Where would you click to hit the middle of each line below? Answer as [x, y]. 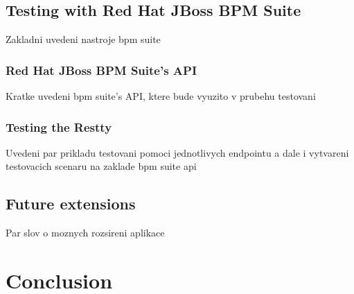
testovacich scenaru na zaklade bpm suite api [101, 166]
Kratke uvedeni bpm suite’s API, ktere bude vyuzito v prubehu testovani [161, 96]
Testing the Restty [59, 127]
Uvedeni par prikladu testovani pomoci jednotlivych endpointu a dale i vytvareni [177, 152]
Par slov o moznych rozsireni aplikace [85, 233]
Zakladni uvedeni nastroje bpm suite [83, 39]
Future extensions [71, 204]
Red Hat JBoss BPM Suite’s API [101, 70]
